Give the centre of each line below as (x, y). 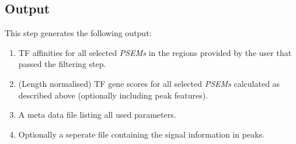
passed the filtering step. (62, 64)
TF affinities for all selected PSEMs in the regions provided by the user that (155, 52)
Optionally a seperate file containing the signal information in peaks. (141, 134)
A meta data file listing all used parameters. (97, 115)
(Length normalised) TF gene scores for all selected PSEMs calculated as (149, 83)
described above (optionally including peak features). (113, 95)
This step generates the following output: (78, 33)
